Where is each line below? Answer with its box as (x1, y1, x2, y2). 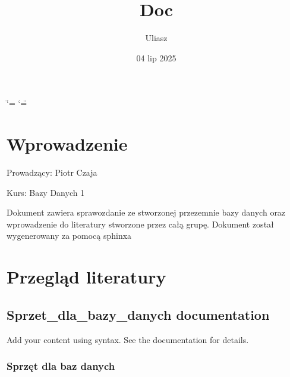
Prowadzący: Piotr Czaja (7, 166, 97, 179)
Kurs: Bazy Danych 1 (7, 186, 85, 198)
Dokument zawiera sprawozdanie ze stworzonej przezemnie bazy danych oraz (7, 206, 286, 219)
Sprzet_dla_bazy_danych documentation (7, 305, 270, 323)
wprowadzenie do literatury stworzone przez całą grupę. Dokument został (7, 217, 274, 230)
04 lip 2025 (136, 51, 176, 64)
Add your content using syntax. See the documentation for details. (7, 333, 249, 345)
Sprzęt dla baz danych (7, 359, 115, 373)
